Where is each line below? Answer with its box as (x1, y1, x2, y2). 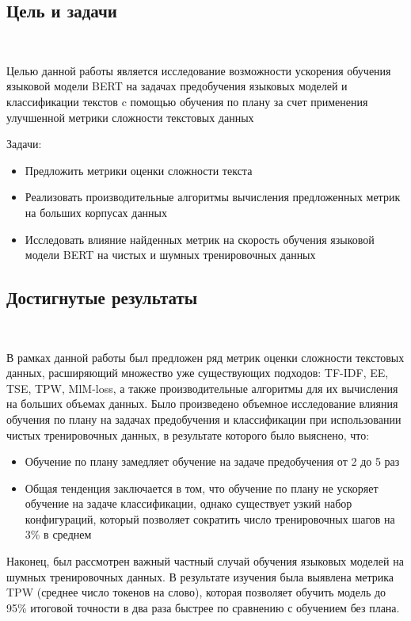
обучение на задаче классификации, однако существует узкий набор (25, 495, 352, 512)
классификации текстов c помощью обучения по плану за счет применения (6, 93, 368, 109)
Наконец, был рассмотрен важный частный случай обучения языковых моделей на (6, 553, 404, 570)
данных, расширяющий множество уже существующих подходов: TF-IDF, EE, (6, 364, 389, 381)
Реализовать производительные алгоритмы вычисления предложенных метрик (25, 189, 401, 205)
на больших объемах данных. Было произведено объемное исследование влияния (6, 395, 398, 412)
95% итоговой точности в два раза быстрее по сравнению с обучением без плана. (6, 599, 400, 615)
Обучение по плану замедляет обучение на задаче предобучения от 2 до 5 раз (25, 453, 400, 470)
